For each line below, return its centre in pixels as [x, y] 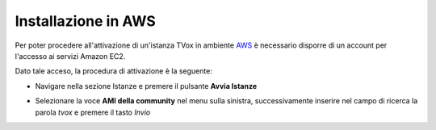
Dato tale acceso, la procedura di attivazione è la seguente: [114, 71]
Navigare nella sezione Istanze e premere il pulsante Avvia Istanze [146, 86]
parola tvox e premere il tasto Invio [93, 112]
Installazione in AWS [86, 21]
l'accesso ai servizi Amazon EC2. [70, 56]
